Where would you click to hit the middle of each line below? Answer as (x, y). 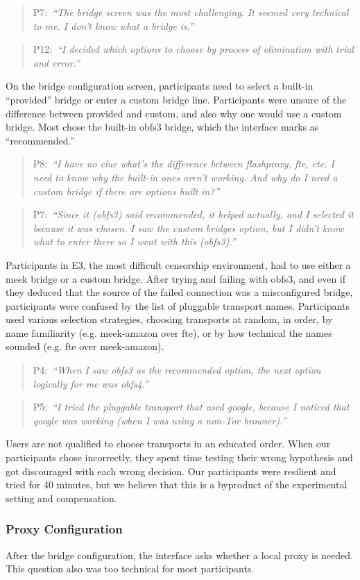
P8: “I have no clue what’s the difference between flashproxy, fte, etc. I (183, 164)
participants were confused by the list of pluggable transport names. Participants (178, 305)
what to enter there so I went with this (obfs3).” (134, 241)
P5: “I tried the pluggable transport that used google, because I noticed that (191, 407)
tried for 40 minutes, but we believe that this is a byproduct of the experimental (177, 484)
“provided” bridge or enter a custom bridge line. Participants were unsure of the (176, 99)
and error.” (56, 62)
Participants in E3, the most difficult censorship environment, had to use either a (178, 264)
